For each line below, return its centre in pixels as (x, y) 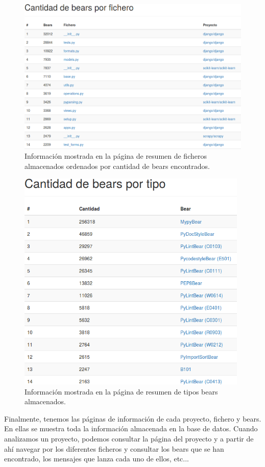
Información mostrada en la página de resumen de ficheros (116, 156)
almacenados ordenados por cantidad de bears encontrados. (117, 166)
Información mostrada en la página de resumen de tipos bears (121, 391)
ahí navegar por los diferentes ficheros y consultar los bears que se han (114, 448)
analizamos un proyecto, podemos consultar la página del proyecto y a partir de (129, 438)
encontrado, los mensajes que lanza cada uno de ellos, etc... (97, 459)
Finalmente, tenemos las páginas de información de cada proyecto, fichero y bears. (133, 418)
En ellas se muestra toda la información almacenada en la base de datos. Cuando (131, 428)
